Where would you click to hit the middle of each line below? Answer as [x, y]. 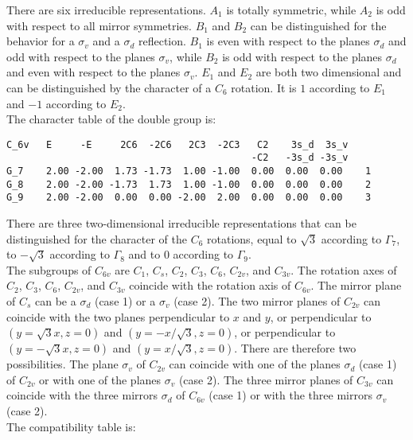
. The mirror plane [356, 285]
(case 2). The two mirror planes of [257, 301]
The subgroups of [49, 269]
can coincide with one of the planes [255, 364]
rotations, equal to [252, 238]
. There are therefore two [295, 348]
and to [144, 254]
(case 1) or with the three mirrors [290, 395]
